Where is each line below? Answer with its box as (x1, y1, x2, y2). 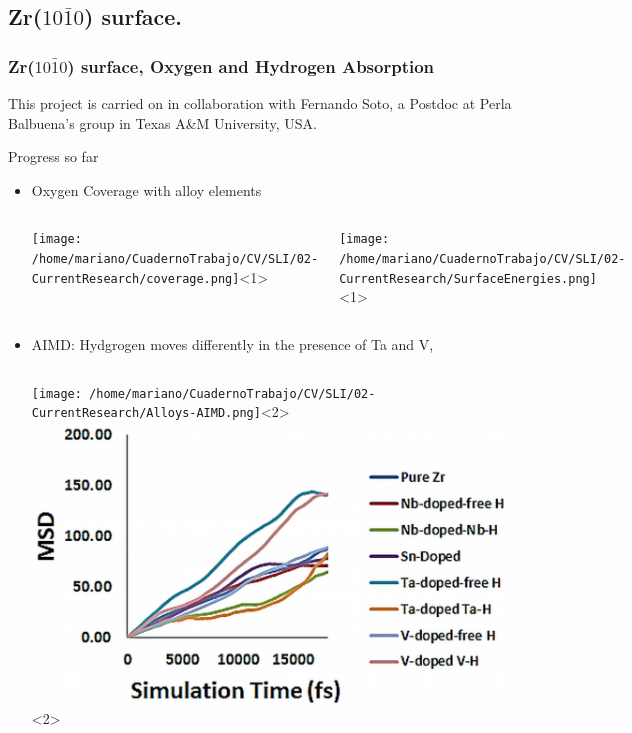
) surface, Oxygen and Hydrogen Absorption (67, 53, 435, 78)
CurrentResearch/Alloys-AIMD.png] (31, 406, 261, 421)
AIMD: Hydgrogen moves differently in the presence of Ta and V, (31, 333, 434, 354)
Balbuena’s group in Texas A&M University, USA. (8, 112, 317, 133)
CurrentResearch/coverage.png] (31, 271, 240, 286)
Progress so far (8, 146, 99, 167)
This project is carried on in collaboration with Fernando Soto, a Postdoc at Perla (8, 93, 512, 113)
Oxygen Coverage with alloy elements (31, 179, 262, 200)
